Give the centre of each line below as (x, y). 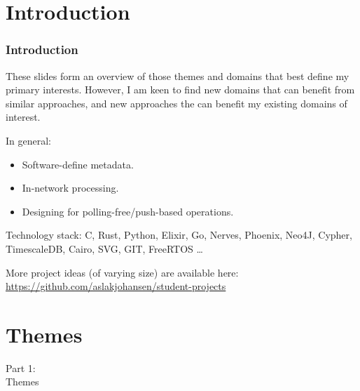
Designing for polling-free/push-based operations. (128, 211)
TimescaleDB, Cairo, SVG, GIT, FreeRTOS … (104, 248)
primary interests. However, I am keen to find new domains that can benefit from (180, 90)
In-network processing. (70, 188)
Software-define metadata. (78, 164)
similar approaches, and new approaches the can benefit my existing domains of (176, 103)
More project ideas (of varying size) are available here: (122, 272)
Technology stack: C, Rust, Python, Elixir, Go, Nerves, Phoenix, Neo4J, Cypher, (179, 235)
